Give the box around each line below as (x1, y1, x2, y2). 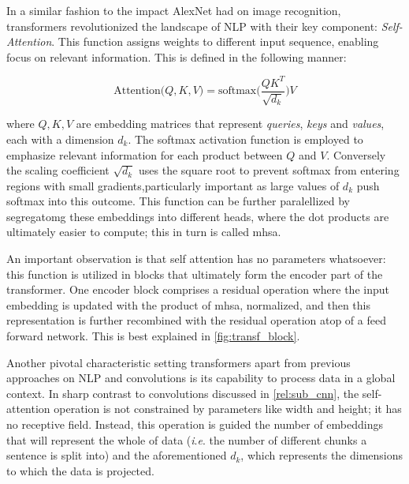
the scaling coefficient (6, 162, 110, 178)
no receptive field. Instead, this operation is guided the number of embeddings (6, 416, 384, 433)
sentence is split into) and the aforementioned (6, 447, 227, 463)
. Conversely (326, 146, 386, 163)
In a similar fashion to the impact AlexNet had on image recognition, (6, 2, 341, 18)
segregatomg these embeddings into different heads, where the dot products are (6, 208, 389, 224)
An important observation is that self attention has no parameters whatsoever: (6, 250, 386, 267)
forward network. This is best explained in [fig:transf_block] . (6, 328, 300, 344)
